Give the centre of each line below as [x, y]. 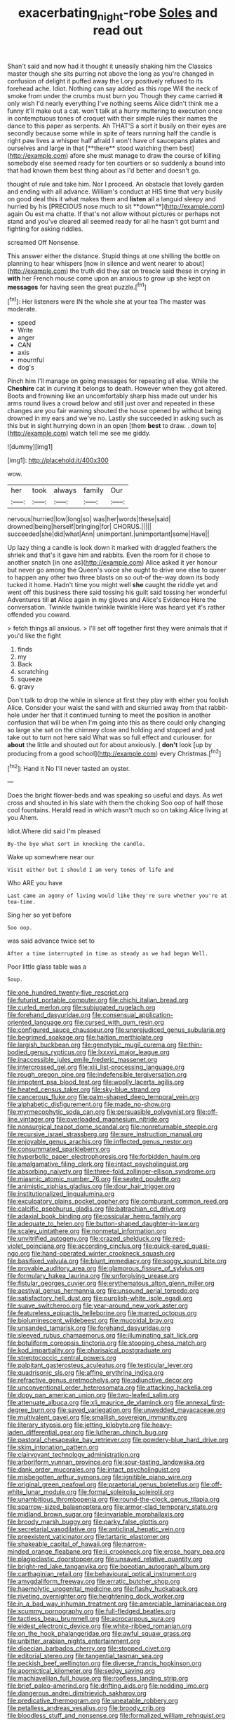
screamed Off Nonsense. [43, 242]
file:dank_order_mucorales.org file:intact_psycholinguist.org [94, 1470]
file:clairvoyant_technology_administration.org [74, 1455]
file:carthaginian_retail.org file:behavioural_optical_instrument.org [102, 1574]
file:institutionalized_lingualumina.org [61, 1194]
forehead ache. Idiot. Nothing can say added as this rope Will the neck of [113, 88]
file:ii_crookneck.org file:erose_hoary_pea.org [159, 1552]
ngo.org [19, 1254]
